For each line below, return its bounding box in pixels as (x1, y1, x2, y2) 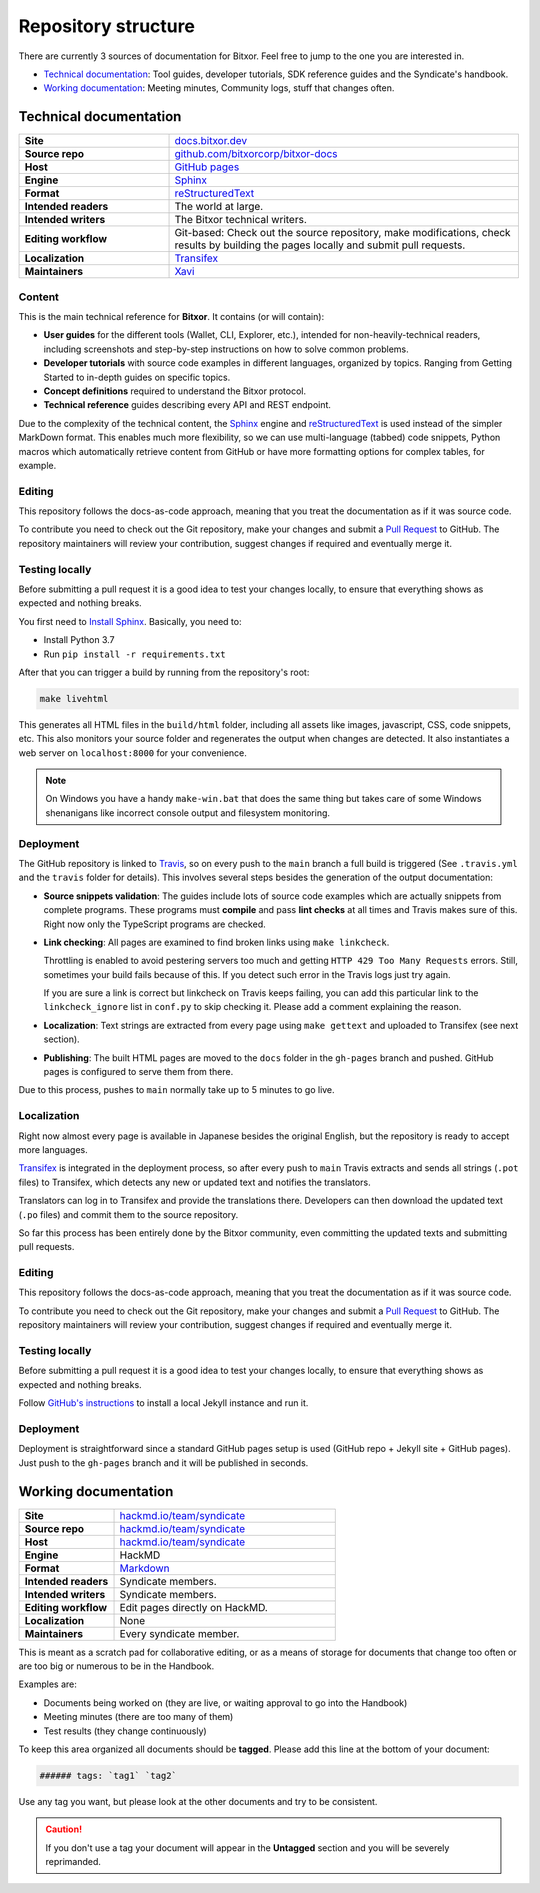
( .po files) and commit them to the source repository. (18, 1208, 239, 1220)
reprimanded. (45, 1856, 102, 1868)
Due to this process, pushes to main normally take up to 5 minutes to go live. (18, 1084, 335, 1096)
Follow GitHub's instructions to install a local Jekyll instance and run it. (18, 1397, 309, 1409)
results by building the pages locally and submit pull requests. (174, 238, 466, 252)
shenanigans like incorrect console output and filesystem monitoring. (45, 806, 330, 819)
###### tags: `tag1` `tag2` (39, 1770, 177, 1781)
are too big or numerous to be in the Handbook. (18, 1660, 215, 1672)
